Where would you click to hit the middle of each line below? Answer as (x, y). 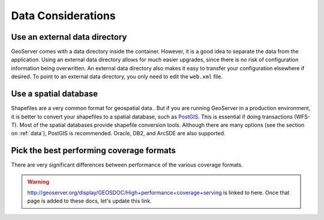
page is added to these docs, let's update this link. (90, 201)
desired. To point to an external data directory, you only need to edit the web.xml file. (117, 77)
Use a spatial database (55, 94)
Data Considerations (64, 16)
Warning (38, 182)
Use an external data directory (69, 37)
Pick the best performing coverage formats (94, 151)
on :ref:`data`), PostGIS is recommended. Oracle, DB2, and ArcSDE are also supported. (118, 133)
